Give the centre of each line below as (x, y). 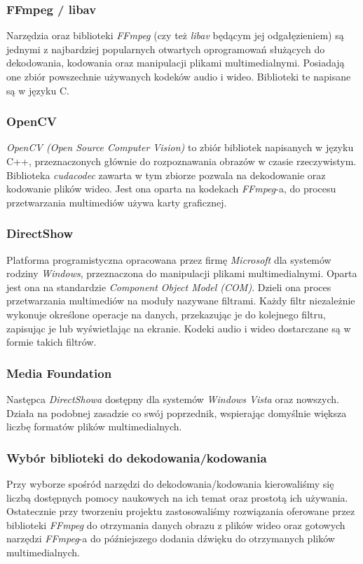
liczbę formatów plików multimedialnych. (94, 426)
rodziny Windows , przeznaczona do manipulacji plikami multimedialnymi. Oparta (182, 273)
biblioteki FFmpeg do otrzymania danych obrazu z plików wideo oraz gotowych (176, 524)
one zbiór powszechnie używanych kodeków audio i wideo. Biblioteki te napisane (179, 76)
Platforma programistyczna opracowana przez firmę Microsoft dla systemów (169, 259)
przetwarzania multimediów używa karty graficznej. (117, 202)
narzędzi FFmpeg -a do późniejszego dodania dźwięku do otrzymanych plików (171, 538)
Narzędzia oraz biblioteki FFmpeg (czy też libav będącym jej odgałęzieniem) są (175, 35)
